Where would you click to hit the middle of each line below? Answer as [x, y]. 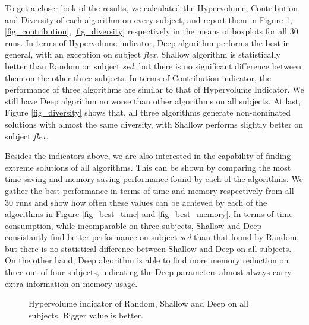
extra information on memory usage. [71, 283]
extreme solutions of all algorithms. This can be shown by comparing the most [148, 167]
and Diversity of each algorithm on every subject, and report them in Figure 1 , [149, 19]
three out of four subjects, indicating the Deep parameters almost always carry [148, 272]
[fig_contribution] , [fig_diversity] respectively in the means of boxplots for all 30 [152, 31]
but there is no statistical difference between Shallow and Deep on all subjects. [148, 248]
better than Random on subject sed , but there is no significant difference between [153, 66]
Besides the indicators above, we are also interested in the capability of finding [148, 156]
